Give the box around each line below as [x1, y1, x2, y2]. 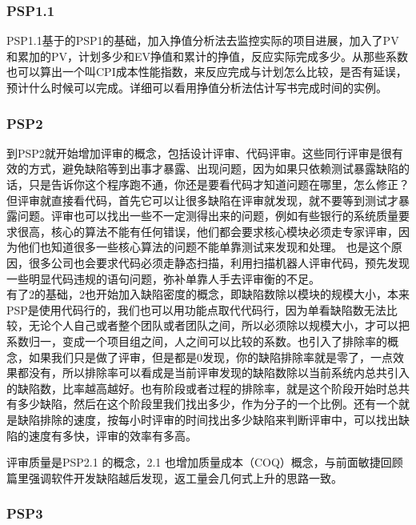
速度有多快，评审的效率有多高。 [28, 427, 197, 443]
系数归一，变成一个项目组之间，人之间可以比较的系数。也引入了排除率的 [6, 332, 387, 349]
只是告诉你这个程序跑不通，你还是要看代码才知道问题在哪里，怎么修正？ [28, 176, 410, 192]
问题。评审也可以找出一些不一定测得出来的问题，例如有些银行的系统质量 [17, 207, 398, 224]
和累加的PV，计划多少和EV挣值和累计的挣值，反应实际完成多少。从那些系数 [6, 47, 409, 64]
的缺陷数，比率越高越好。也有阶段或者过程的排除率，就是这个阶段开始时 [6, 379, 387, 396]
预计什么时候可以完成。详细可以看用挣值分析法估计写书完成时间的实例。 [6, 79, 387, 95]
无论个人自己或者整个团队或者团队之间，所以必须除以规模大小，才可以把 [28, 317, 410, 334]
